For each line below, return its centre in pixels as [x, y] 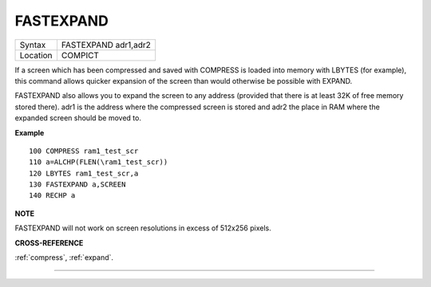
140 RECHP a [52, 196]
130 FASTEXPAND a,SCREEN [77, 185]
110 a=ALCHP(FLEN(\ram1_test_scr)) [99, 162]
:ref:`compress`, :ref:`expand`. [64, 258]
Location [36, 55]
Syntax [33, 45]
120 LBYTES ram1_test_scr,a [84, 173]
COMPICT [80, 55]
